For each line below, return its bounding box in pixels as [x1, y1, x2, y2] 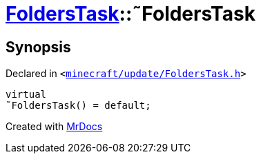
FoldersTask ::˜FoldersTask [6, 2, 255, 25]
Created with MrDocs [6, 120, 103, 133]
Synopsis [6, 38, 71, 56]
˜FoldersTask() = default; [6, 100, 151, 112]
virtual [6, 89, 47, 100]
